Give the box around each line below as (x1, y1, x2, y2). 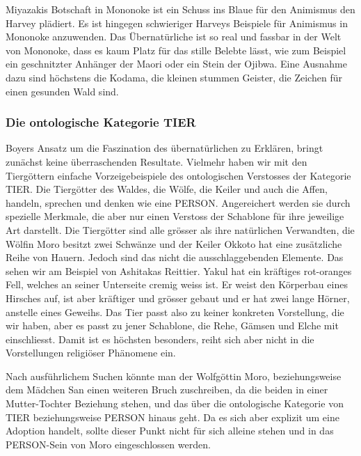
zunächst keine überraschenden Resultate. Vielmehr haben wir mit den (6, 154, 307, 168)
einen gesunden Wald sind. (6, 84, 119, 98)
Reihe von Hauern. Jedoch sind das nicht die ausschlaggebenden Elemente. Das (6, 250, 344, 265)
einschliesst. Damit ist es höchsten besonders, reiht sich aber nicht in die (6, 331, 314, 346)
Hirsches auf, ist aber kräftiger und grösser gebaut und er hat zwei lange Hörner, (6, 290, 350, 305)
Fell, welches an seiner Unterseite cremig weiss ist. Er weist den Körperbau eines (6, 277, 348, 292)
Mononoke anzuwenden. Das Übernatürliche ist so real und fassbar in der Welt (6, 29, 342, 44)
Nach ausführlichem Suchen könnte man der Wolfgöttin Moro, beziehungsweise (6, 368, 342, 383)
